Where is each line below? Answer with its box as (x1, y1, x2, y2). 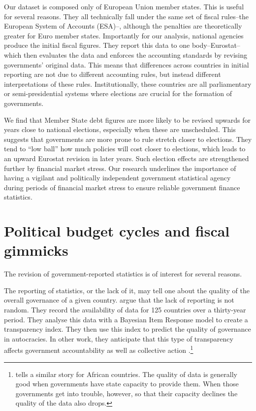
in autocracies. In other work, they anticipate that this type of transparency (4, 333, 233, 343)
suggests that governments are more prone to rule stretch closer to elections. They (4, 134, 252, 144)
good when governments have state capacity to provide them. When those (15, 378, 239, 389)
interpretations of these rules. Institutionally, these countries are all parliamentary (4, 78, 252, 89)
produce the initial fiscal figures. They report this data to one (4, 40, 190, 50)
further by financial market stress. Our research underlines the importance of (4, 163, 236, 173)
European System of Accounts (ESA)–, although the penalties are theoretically (4, 21, 242, 31)
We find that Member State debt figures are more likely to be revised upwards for (4, 114, 251, 125)
